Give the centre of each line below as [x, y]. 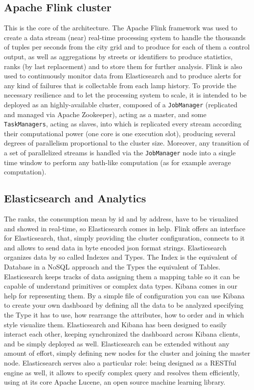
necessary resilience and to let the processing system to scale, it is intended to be [125, 95]
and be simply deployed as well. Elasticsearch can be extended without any [117, 343]
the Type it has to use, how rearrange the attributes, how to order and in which [124, 315]
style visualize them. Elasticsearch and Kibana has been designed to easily [115, 324]
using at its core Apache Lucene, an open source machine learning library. [115, 382]
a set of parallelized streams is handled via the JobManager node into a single [120, 153]
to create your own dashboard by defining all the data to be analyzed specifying [124, 305]
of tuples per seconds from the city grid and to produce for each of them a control [127, 47]
